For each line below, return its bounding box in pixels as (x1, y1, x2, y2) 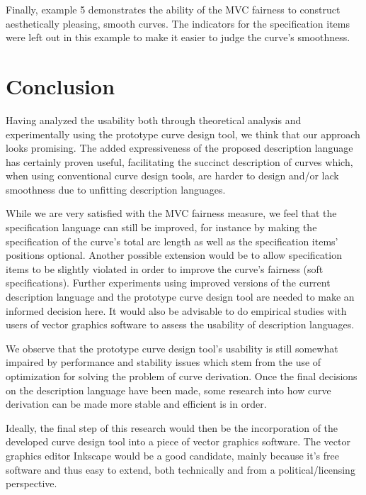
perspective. (6, 476, 57, 491)
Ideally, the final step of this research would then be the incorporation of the (6, 420, 338, 435)
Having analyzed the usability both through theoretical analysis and (6, 112, 302, 127)
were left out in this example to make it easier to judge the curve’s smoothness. (6, 30, 350, 45)
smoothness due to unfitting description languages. (6, 182, 226, 196)
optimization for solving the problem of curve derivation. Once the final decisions (6, 369, 358, 383)
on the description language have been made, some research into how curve (6, 382, 331, 397)
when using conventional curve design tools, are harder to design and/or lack (6, 168, 339, 183)
